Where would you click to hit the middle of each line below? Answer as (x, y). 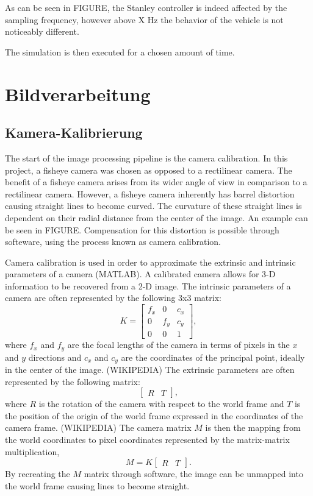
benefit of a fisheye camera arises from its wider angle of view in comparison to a (156, 182)
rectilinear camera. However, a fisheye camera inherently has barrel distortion (150, 193)
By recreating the (38, 474)
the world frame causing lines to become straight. (97, 485)
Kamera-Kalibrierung (74, 133)
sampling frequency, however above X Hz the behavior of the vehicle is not (144, 19)
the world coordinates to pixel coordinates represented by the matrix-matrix (147, 439)
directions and (55, 357)
